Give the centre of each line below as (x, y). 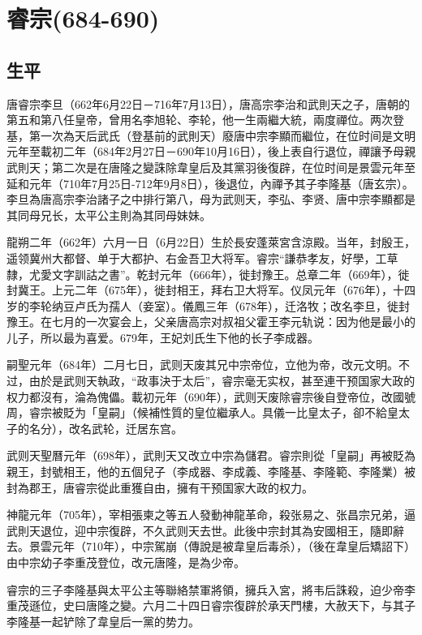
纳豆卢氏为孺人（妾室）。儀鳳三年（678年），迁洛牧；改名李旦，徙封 (230, 305)
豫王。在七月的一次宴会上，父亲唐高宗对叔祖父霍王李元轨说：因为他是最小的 (211, 322)
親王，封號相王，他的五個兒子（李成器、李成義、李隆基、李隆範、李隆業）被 (211, 472)
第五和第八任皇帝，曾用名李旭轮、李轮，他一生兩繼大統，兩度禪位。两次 (200, 120)
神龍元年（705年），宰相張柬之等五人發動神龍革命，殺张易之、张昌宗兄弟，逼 (211, 515)
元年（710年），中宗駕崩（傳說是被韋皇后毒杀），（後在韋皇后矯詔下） (233, 546)
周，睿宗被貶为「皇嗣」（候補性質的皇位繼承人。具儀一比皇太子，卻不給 (197, 412)
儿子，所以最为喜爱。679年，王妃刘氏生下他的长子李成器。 (163, 337)
